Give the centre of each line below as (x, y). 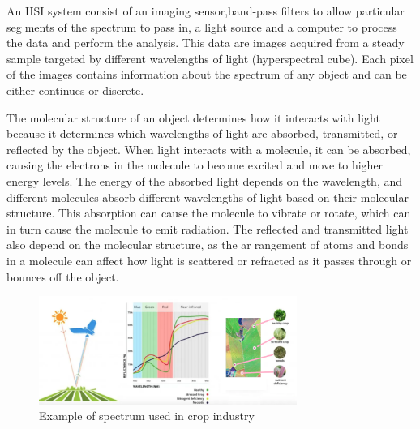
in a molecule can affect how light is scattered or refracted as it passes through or (209, 260)
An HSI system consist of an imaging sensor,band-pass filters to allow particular (206, 11)
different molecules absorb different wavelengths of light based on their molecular (208, 197)
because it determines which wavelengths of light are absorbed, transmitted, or (202, 133)
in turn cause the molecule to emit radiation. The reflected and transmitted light (208, 228)
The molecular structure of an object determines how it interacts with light (193, 117)
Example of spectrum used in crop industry (147, 416)
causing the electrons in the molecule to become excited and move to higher (195, 165)
